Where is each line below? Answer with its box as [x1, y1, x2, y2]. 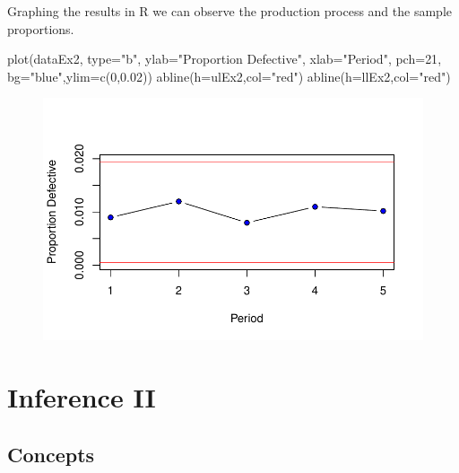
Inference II [7, 378, 156, 415]
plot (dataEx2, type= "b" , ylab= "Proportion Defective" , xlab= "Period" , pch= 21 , [7, 49, 442, 68]
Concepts [7, 440, 95, 468]
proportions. [7, 19, 74, 38]
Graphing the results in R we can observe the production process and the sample [7, 2, 452, 20]
